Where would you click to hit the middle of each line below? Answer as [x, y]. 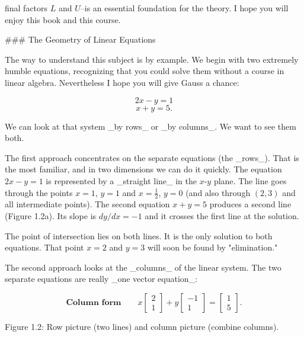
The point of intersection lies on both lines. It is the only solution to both [139, 235]
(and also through [218, 192]
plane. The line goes [250, 180]
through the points [39, 192]
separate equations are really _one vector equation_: [101, 279]
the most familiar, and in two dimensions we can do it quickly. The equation [143, 169]
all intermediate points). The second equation [87, 204]
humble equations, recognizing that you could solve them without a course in [145, 71]
